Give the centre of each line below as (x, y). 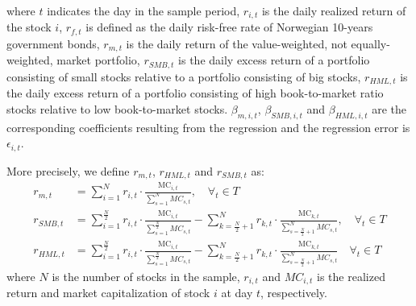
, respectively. (294, 293)
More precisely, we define (68, 170)
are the (389, 108)
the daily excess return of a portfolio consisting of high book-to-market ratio (195, 93)
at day (237, 293)
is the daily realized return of (334, 10)
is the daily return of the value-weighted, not (237, 43)
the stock (29, 27)
